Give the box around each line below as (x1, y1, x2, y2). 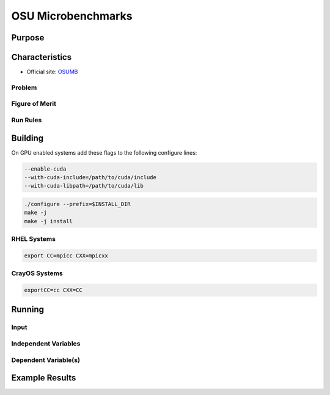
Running (11, 305, 45, 315)
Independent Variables (11, 339, 81, 348)
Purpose (11, 32, 45, 43)
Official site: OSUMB (26, 68, 78, 76)
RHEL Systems (11, 235, 56, 243)
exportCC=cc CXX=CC (24, 287, 82, 293)
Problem (11, 83, 37, 92)
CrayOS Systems (11, 269, 64, 278)
